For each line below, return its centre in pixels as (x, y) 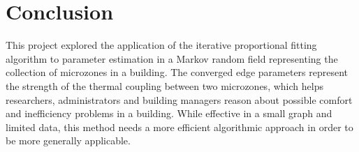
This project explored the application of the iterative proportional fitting (161, 45)
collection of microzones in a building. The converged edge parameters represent (177, 72)
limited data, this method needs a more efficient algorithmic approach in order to (179, 127)
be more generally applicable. (68, 140)
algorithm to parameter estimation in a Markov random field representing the (172, 58)
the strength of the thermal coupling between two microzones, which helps (164, 85)
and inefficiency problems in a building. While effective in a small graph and (169, 113)
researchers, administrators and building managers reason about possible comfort (179, 99)
